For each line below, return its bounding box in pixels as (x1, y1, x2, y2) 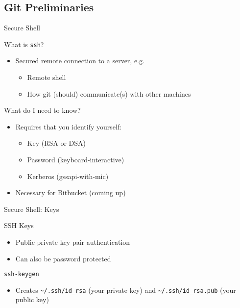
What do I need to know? (4, 105, 81, 115)
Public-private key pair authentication (15, 236, 130, 247)
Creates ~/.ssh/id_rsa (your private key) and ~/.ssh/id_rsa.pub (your (15, 284, 236, 295)
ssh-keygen (4, 271, 39, 278)
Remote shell (27, 72, 66, 82)
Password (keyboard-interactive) (27, 154, 124, 165)
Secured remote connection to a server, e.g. (15, 55, 144, 66)
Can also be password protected (15, 253, 111, 263)
